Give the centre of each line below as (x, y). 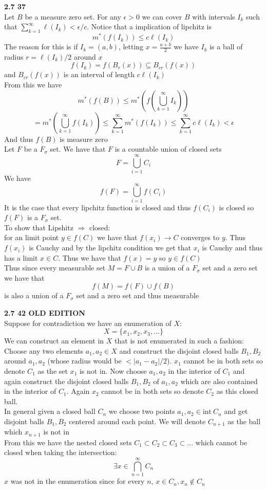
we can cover (162, 16)
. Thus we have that (90, 257)
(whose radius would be (84, 361)
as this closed (237, 391)
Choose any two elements (44, 350)
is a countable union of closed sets (168, 149)
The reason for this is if (41, 47)
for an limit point (32, 237)
